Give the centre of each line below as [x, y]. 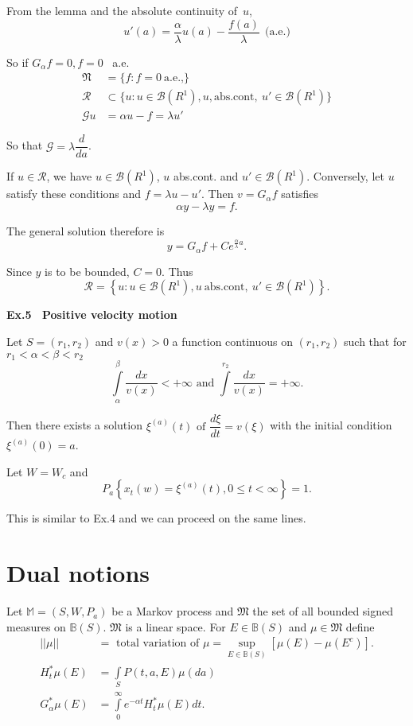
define [360, 626]
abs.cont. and [206, 176]
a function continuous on [232, 341]
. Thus [177, 271]
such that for [375, 341]
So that [25, 145]
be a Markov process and [173, 611]
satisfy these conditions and [74, 194]
